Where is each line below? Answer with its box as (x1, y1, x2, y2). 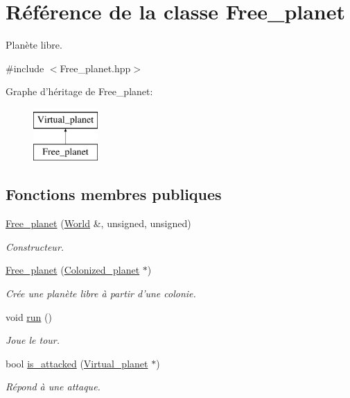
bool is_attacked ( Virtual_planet (6, 356, 148, 370)
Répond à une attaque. (6, 379, 100, 394)
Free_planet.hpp (60, 60, 131, 75)
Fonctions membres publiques (6, 183, 222, 205)
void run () (6, 309, 52, 324)
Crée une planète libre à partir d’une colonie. (6, 286, 196, 301)
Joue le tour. (6, 333, 60, 347)
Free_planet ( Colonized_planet (6, 263, 140, 277)
